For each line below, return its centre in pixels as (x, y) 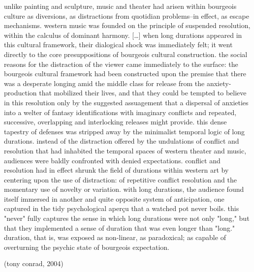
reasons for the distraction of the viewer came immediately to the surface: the (121, 64)
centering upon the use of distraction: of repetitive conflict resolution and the (120, 179)
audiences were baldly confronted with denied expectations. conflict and (112, 160)
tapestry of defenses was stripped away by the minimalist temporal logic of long (125, 131)
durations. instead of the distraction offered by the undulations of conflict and (122, 141)
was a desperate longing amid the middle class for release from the (104, 83)
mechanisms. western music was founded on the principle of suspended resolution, (127, 25)
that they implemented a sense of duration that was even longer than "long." (119, 227)
